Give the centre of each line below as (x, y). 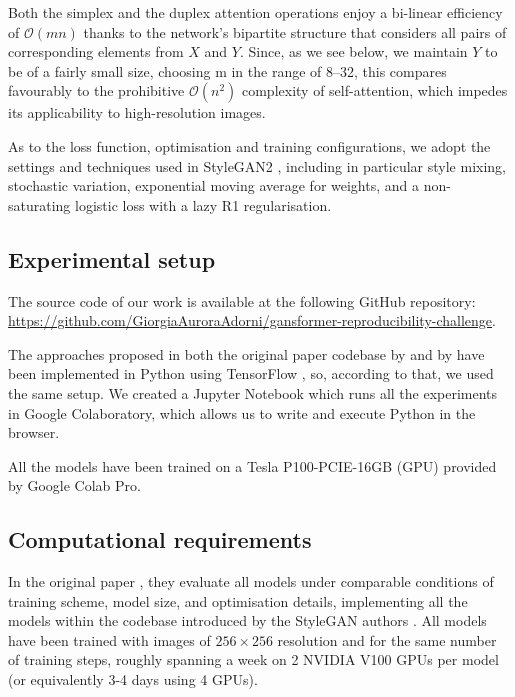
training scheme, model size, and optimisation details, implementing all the (238, 600)
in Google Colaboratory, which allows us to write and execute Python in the (242, 412)
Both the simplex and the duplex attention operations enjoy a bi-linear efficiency (255, 12)
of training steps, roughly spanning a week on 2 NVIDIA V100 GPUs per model (253, 659)
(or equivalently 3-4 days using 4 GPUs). (133, 679)
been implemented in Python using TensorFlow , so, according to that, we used (251, 373)
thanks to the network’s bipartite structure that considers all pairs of (295, 31)
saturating (39, 204)
